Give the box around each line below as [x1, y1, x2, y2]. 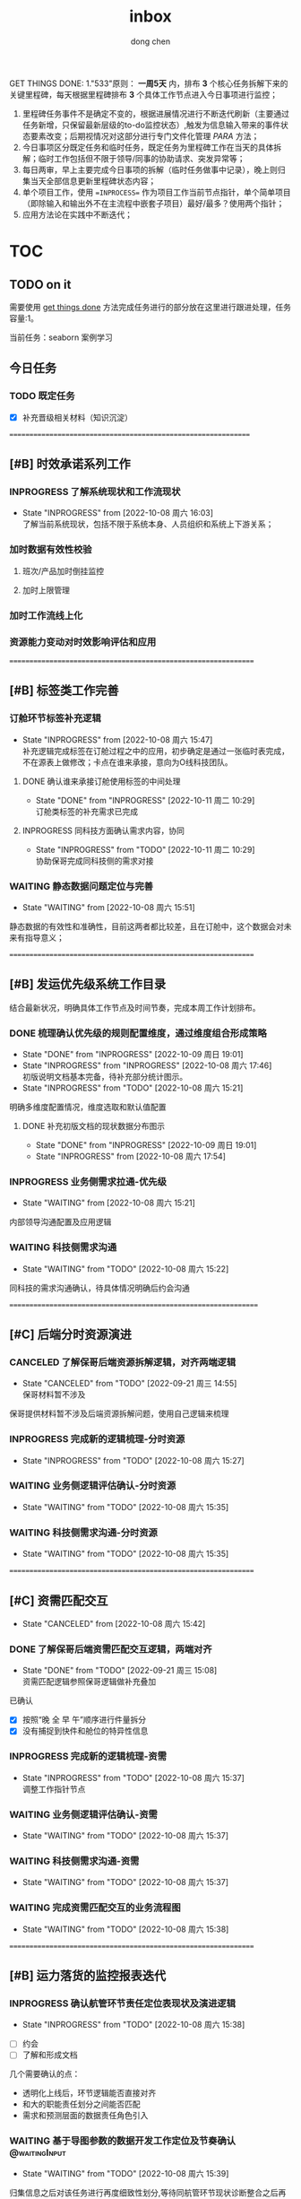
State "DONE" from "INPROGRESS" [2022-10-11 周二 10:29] [35, 795, 255, 805]
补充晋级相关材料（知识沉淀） [21, 412, 133, 422]
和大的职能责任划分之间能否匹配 [21, 2099, 141, 2109]
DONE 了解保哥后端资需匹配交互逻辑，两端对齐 [9, 1643, 212, 1656]
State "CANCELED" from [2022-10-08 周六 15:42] [21, 1618, 206, 1629]
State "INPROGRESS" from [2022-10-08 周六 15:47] [21, 734, 213, 745]
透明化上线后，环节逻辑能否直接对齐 [21, 2088, 157, 2099]
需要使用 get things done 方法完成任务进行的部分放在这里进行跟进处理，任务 [9, 301, 291, 312]
